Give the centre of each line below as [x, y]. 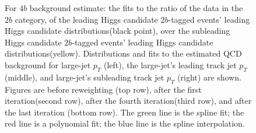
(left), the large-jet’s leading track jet [170, 64]
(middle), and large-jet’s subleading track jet [85, 77]
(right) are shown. [209, 77]
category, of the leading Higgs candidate [86, 19]
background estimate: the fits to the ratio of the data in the [136, 8]
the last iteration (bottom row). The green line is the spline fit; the [125, 112]
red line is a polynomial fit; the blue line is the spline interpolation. [125, 123]
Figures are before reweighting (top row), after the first [103, 89]
